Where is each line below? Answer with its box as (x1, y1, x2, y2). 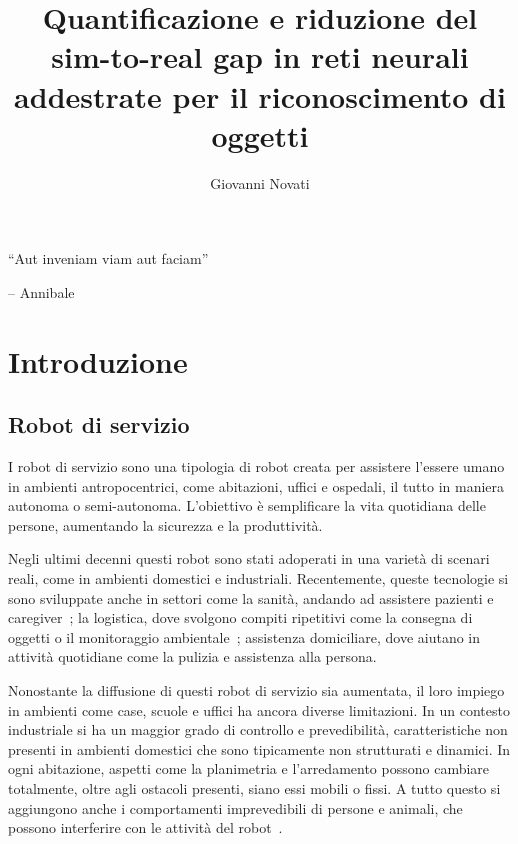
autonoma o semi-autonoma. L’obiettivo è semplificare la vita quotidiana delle (8, 495, 486, 516)
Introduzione (8, 340, 188, 381)
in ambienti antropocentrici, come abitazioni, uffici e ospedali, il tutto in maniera (8, 475, 505, 496)
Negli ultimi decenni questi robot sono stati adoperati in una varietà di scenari (8, 548, 490, 569)
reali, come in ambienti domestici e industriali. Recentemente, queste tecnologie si (8, 568, 509, 589)
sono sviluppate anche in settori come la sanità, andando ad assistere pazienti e (8, 587, 494, 608)
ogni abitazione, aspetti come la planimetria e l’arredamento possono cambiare (8, 758, 490, 779)
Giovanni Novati (210, 172, 310, 193)
